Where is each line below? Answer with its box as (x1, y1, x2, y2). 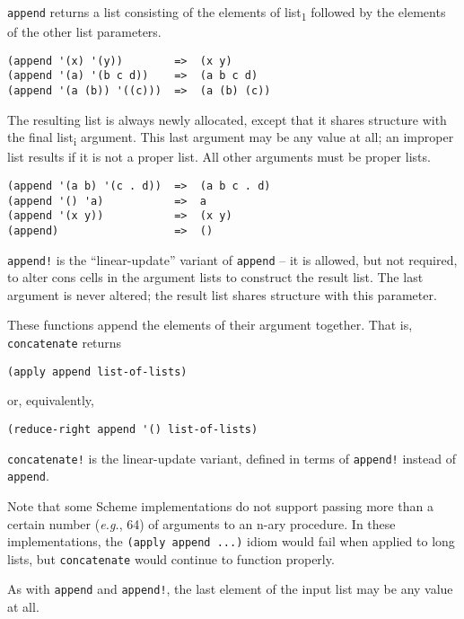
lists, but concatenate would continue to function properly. (7, 549, 335, 568)
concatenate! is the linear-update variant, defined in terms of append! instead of (7, 448, 457, 467)
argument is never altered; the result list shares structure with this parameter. (7, 285, 437, 304)
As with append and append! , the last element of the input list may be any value (7, 579, 453, 598)
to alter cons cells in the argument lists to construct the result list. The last (7, 268, 424, 287)
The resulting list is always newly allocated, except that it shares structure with (7, 110, 447, 128)
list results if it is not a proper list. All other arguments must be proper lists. (7, 147, 431, 166)
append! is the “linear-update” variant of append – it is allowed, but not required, (7, 250, 458, 269)
